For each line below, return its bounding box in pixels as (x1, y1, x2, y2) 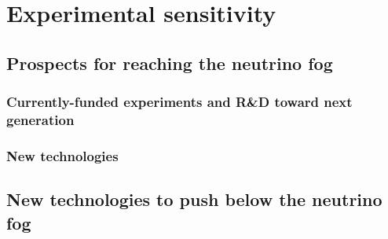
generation (6, 110, 75, 129)
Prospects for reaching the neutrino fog (6, 50, 333, 75)
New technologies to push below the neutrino (6, 187, 383, 211)
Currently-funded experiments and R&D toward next (6, 92, 353, 112)
